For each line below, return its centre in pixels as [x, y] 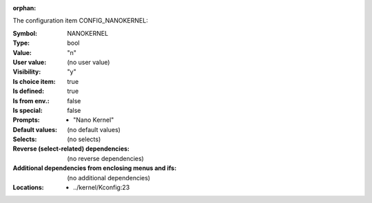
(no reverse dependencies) [105, 158]
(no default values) [94, 129]
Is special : [28, 110]
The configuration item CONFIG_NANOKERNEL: [80, 21]
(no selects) [84, 139]
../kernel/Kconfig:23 [102, 188]
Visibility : [27, 72]
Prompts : [27, 120]
